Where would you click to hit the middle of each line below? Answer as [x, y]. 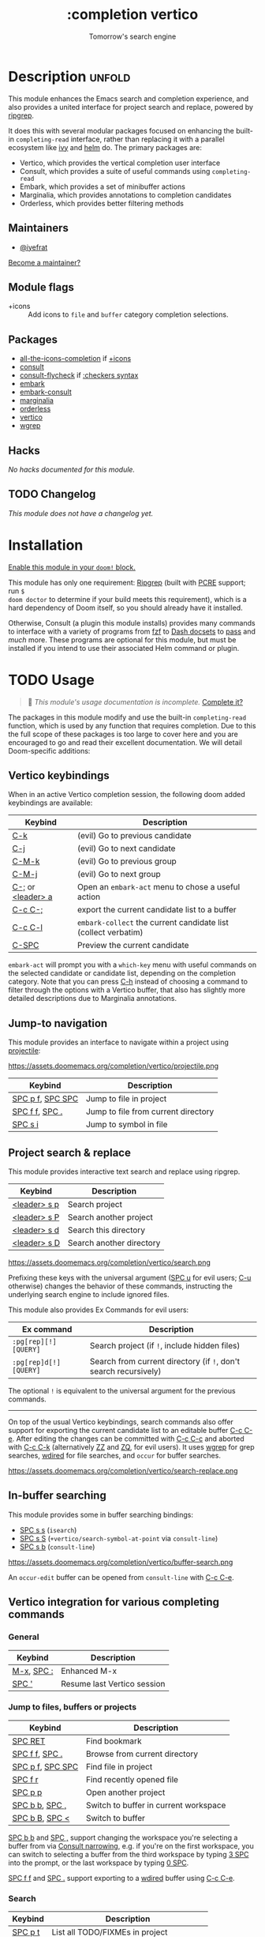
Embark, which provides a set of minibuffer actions [102, 186]
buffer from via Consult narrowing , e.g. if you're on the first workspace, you [131, 1845]
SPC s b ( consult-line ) [57, 1547]
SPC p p [27, 1792]
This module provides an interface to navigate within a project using [118, 1042]
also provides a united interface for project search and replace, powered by [131, 107]
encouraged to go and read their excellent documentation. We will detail [125, 742]
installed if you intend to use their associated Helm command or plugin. [124, 648]
